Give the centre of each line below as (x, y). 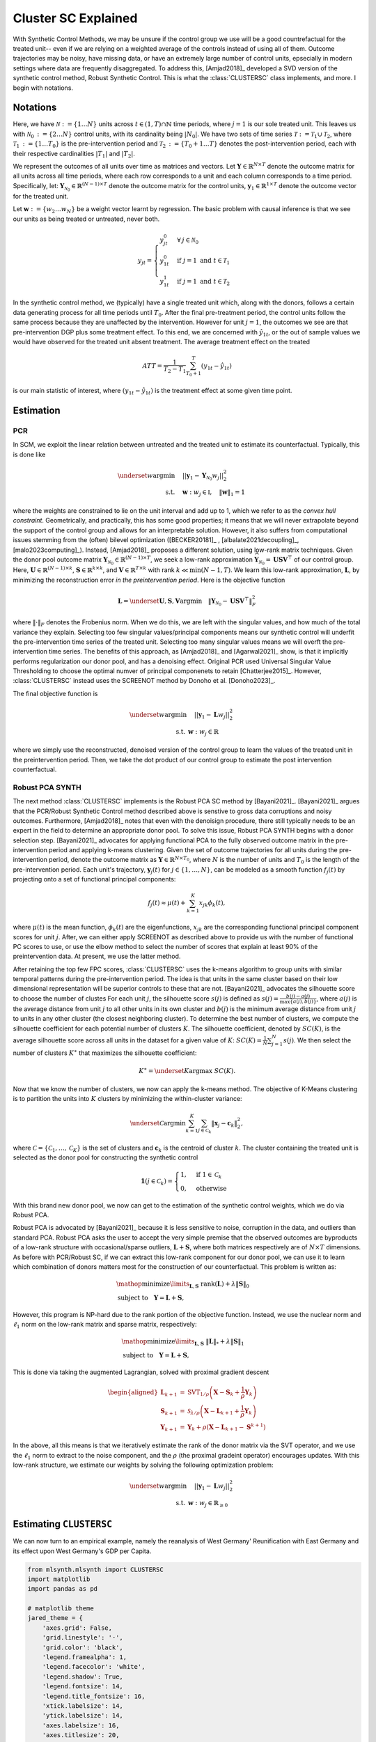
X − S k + (227, 1393)
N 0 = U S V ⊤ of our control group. (306, 560)
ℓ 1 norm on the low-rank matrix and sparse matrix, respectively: (105, 1325)
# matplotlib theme (61, 1609)
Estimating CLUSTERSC (63, 1524)
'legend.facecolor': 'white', (94, 1667)
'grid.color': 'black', (83, 1647)
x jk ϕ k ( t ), (212, 904)
